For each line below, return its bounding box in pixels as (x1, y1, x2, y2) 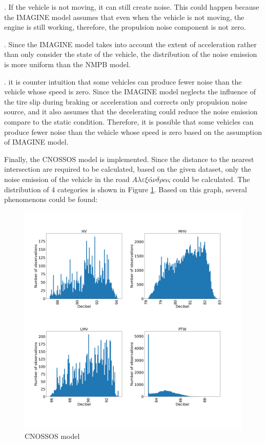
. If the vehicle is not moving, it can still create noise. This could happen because (4, 2, 259, 12)
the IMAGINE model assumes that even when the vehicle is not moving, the (4, 11, 244, 22)
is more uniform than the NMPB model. (4, 58, 131, 69)
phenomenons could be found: (4, 194, 98, 205)
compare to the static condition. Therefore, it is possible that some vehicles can (4, 116, 254, 127)
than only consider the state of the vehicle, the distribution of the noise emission (4, 49, 257, 59)
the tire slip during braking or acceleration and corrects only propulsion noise (4, 96, 248, 107)
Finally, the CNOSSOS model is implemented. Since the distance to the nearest (4, 153, 254, 164)
